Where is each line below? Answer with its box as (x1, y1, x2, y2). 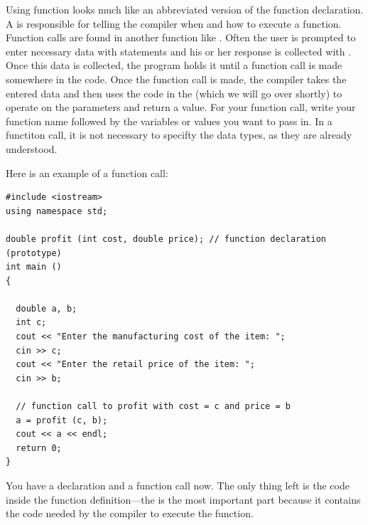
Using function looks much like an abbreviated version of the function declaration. (6, 2, 364, 16)
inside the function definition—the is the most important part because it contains (6, 492, 361, 507)
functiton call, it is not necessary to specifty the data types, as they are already (6, 127, 352, 142)
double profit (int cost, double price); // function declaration (6, 233, 327, 244)
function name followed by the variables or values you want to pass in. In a (6, 113, 332, 128)
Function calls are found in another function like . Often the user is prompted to (6, 30, 356, 45)
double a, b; (16, 303, 77, 314)
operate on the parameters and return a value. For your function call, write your (6, 100, 356, 115)
